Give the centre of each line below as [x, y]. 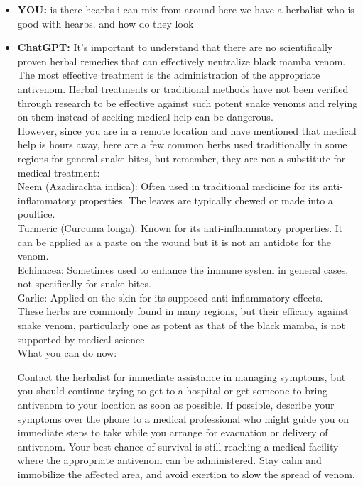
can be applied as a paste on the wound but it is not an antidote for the [174, 242]
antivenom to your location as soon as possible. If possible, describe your [176, 405]
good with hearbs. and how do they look [105, 23]
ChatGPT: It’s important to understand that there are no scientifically [175, 47]
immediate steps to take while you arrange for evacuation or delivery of [173, 432]
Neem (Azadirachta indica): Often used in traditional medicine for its [168, 186]
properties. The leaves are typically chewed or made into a [206, 200]
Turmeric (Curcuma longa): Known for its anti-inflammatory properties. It [180, 227]
